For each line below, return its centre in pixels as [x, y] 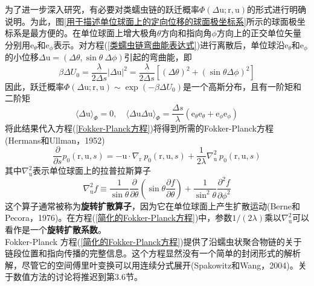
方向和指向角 [186, 33]
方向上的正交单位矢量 [259, 33]
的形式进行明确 [277, 9]
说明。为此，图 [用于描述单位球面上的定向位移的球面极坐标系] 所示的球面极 [151, 21]
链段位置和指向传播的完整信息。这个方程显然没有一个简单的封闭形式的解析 [153, 253]
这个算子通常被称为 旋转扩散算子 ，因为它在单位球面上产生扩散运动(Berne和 [153, 205]
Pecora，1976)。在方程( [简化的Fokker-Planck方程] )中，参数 [119, 218]
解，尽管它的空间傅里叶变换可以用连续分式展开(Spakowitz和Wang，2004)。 [152, 265]
